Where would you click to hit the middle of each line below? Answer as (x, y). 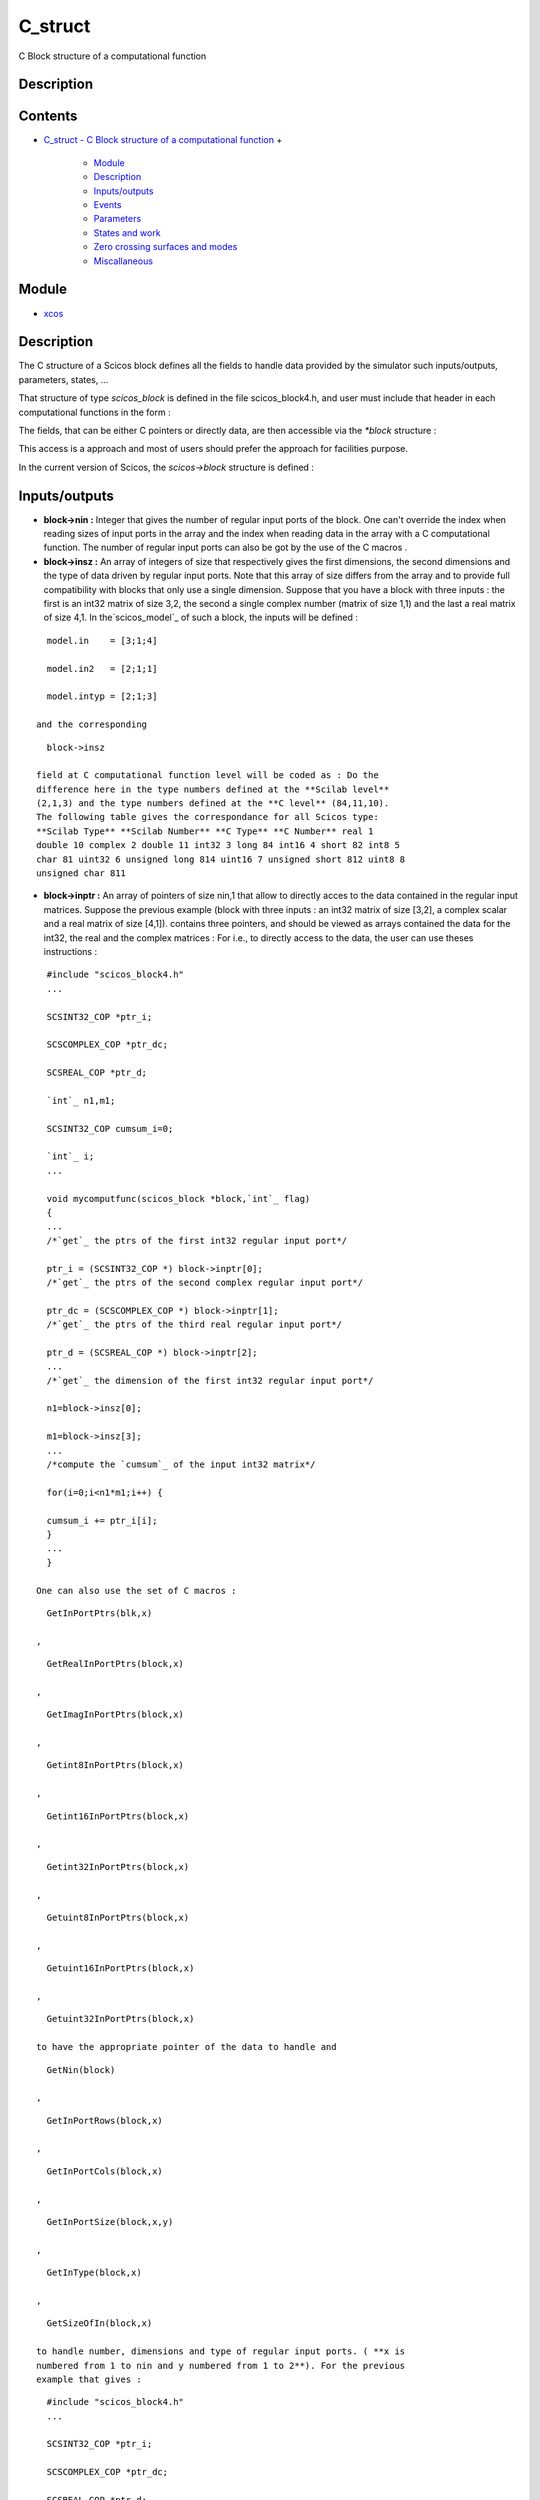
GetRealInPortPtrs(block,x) (115, 1664)
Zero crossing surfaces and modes (165, 247)
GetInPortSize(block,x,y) (110, 2222)
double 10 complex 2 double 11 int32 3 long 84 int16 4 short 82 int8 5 (218, 845)
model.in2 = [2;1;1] (102, 668)
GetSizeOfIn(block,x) (99, 2323)
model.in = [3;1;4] (102, 640)
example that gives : (89, 2379)
